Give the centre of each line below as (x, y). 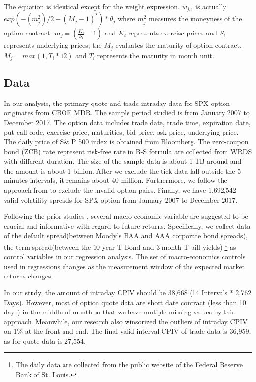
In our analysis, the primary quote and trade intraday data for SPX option (117, 103)
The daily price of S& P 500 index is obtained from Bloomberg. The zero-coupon (126, 141)
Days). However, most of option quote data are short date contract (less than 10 (125, 302)
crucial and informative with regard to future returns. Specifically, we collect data (127, 226)
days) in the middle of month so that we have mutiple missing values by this (119, 312)
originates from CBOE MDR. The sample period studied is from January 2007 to (127, 113)
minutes (16, 180)
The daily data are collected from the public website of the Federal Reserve (129, 365)
